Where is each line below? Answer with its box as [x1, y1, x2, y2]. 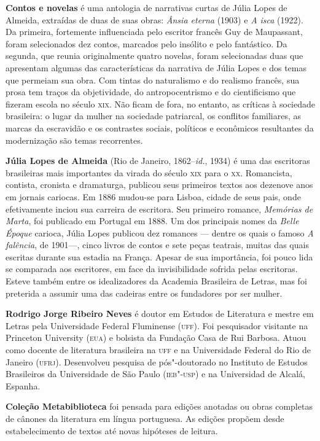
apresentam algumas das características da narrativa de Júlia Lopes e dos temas [6, 61, 306, 74]
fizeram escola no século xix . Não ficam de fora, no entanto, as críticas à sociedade [6, 97, 315, 110]
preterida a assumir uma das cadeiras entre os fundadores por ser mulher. [6, 286, 283, 299]
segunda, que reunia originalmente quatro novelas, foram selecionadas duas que [6, 49, 303, 62]
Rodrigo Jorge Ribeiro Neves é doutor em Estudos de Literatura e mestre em [6, 307, 314, 320]
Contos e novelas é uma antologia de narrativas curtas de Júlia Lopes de [6, 1, 287, 14]
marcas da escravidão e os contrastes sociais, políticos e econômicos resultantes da [6, 121, 314, 134]
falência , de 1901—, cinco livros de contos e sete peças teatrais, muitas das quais [6, 238, 309, 251]
